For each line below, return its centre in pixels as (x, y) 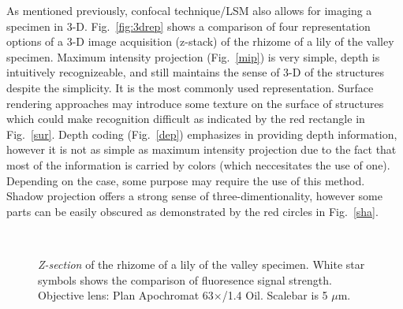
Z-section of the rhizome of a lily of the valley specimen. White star (201, 264)
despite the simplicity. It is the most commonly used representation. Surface (190, 87)
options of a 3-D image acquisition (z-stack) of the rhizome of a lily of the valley (200, 41)
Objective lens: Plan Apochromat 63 (126, 295)
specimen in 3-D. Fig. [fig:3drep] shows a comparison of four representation (188, 26)
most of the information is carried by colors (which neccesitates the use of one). (198, 164)
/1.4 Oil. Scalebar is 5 (275, 295)
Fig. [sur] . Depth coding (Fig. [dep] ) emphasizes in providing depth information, (202, 134)
